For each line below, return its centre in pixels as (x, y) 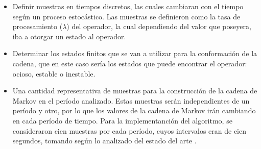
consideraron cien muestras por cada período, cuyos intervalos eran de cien (129, 130)
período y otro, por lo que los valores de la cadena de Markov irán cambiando (134, 110)
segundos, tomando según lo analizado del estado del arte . (104, 141)
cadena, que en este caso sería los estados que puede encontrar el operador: (130, 63)
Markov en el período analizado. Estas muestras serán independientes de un (131, 100)
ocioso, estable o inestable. (54, 73)
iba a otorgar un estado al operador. (69, 36)
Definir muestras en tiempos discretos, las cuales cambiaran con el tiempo (128, 6)
